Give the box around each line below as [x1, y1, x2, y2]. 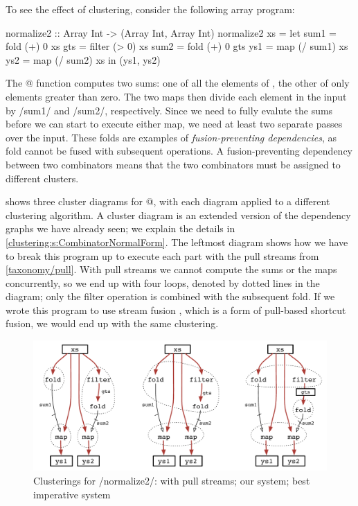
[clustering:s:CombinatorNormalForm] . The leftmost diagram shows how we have [6, 234, 348, 249]
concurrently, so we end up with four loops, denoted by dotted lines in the [6, 275, 320, 290]
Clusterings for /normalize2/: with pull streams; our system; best [33, 473, 310, 488]
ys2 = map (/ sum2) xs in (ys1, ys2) [6, 52, 161, 67]
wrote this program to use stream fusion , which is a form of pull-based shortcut [6, 302, 346, 317]
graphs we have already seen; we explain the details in [6, 221, 235, 236]
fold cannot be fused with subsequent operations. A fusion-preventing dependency [6, 143, 353, 158]
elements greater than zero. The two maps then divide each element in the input [6, 89, 347, 103]
